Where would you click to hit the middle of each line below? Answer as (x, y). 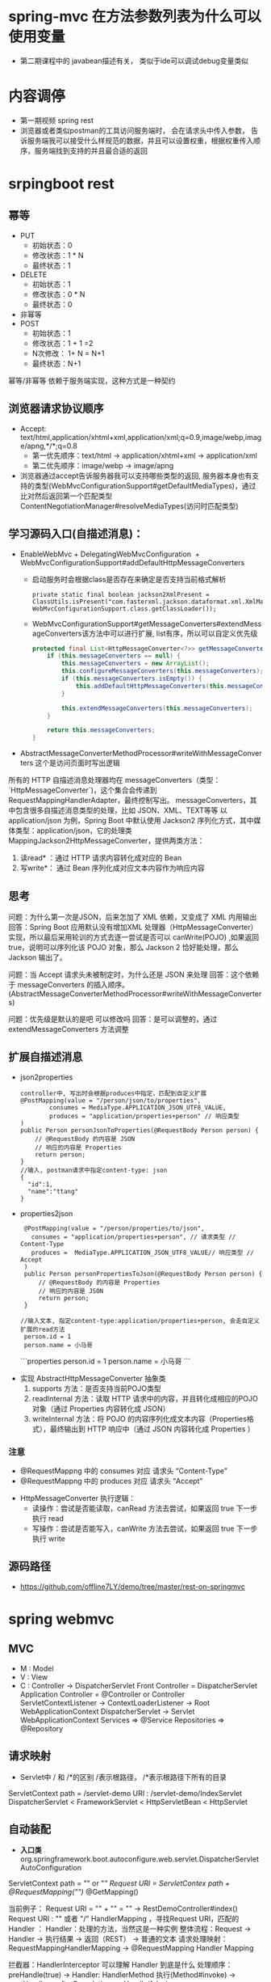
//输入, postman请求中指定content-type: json (94, 1170)
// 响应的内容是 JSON (71, 1291)
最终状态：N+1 (56, 363)
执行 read (48, 1519)
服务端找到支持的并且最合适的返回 (91, 150)
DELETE (33, 274)
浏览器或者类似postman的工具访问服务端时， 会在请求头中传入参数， (135, 130)
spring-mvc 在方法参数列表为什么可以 (135, 17)
